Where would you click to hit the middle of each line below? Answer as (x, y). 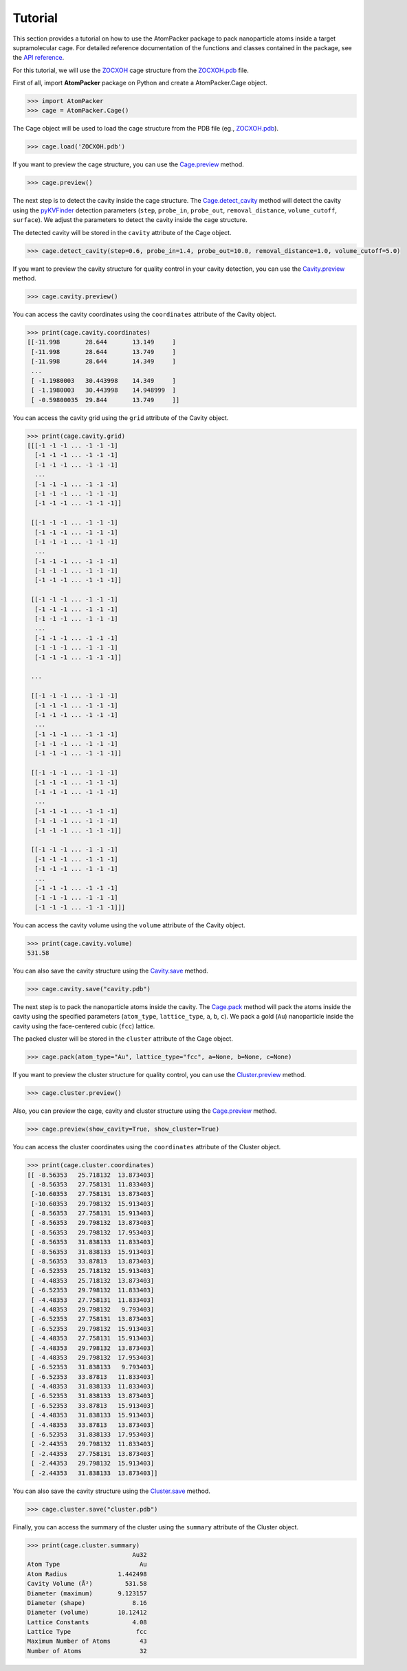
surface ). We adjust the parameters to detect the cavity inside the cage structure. (130, 220)
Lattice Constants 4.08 (87, 1622)
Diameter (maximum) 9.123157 (87, 1593)
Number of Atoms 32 (87, 1651)
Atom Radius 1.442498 (87, 1574)
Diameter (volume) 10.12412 (87, 1613)
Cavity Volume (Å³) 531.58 (87, 1584)
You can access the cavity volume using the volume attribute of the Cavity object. (129, 925)
